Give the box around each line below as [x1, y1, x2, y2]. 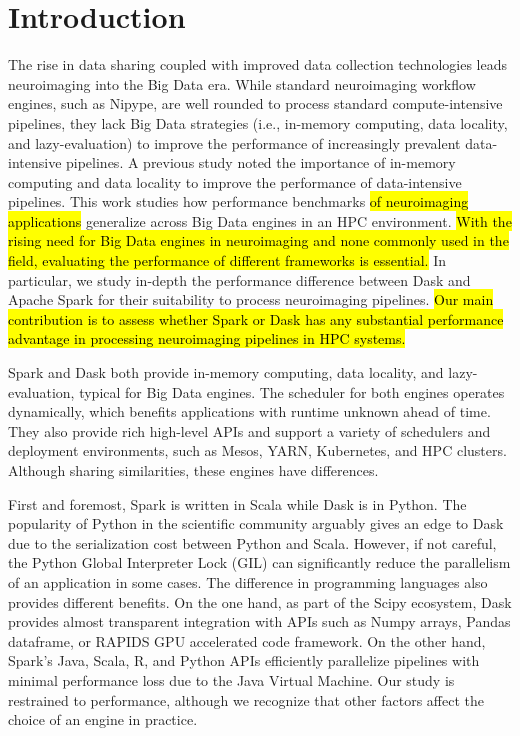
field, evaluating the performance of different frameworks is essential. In [8, 250, 446, 271]
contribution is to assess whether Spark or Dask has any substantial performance [8, 308, 504, 329]
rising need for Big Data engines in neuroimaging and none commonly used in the [8, 230, 509, 251]
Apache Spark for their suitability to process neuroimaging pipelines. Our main [8, 289, 494, 310]
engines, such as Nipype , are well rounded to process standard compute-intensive [8, 93, 503, 114]
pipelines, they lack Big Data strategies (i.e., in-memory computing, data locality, [8, 112, 508, 133]
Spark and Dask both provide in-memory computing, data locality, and [8, 362, 444, 383]
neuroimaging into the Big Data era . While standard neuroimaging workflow [8, 73, 476, 94]
